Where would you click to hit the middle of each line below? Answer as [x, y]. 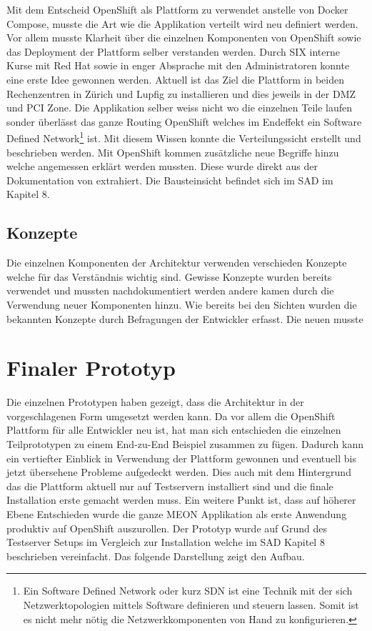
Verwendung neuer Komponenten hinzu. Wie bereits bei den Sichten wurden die [182, 304]
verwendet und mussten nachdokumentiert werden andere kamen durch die [170, 290]
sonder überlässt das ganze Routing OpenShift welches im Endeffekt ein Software [184, 121]
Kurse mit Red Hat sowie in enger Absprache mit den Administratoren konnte [178, 65]
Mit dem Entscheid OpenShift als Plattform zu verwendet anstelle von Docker [177, 9]
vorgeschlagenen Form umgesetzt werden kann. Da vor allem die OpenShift [171, 416]
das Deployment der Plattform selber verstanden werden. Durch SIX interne [173, 51]
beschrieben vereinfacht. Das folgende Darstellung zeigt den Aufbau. [156, 556]
